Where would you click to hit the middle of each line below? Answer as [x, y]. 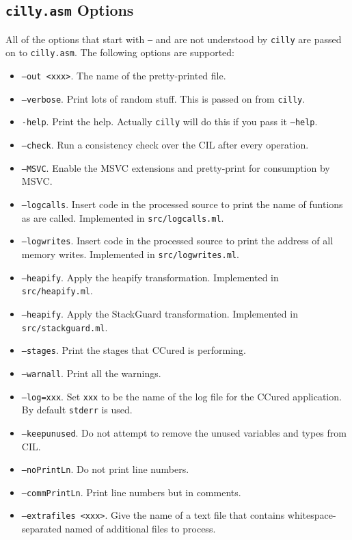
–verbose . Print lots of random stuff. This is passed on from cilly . [163, 98]
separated [42, 529]
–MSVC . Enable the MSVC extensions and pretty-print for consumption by [176, 167]
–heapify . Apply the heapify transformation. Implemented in [150, 277]
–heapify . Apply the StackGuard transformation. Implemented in [160, 313]
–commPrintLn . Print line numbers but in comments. [131, 492]
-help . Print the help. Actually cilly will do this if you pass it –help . [170, 121]
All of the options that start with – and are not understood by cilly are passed [174, 39]
